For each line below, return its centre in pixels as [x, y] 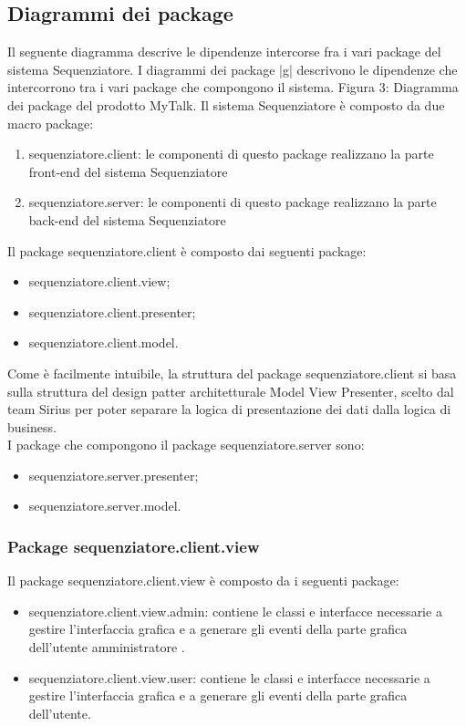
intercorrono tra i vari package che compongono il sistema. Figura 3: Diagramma [233, 87]
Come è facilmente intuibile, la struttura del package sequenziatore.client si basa [232, 373]
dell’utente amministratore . [107, 647]
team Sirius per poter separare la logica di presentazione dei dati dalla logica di [229, 409]
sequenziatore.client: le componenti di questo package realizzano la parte [231, 154]
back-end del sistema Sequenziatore [127, 219]
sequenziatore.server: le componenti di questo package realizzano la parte [233, 202]
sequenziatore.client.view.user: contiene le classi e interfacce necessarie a [229, 677]
